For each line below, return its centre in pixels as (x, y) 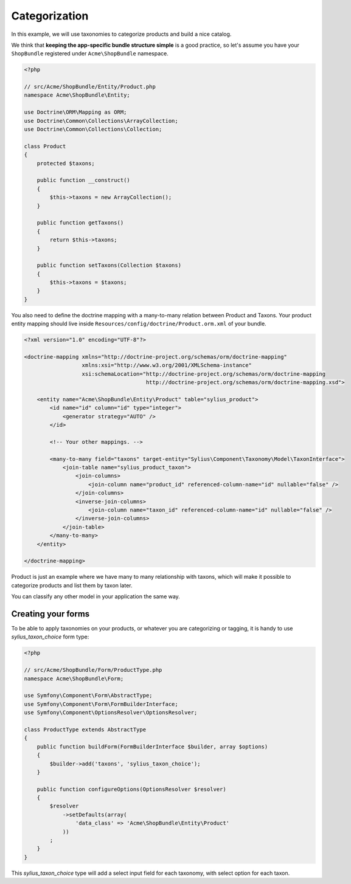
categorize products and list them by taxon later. (72, 585)
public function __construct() (83, 180)
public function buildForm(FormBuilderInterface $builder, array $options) (152, 747)
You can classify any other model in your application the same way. (96, 596)
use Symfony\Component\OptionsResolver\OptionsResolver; (111, 713)
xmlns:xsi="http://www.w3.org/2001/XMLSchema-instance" (167, 365)
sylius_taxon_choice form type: (50, 637)
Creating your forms (50, 614)
